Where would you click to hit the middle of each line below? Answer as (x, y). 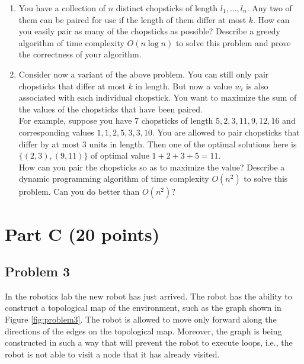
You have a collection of (62, 8)
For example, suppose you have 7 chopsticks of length (116, 120)
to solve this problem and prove (233, 42)
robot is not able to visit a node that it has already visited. (112, 354)
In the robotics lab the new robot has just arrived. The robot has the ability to (148, 296)
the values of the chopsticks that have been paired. (111, 109)
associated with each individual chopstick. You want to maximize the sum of (158, 97)
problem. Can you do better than (79, 191)
